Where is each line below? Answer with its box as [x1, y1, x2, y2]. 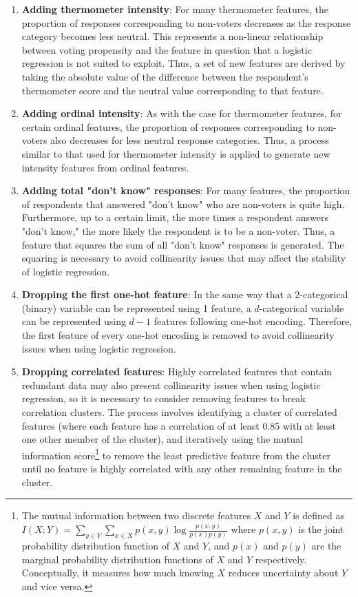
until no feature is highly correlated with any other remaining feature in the [21, 461, 342, 476]
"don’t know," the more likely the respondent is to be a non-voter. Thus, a [21, 223, 335, 238]
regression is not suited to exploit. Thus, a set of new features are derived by [21, 56, 346, 70]
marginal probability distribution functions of [21, 552, 213, 566]
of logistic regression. [21, 264, 110, 278]
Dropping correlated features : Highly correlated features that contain [21, 364, 333, 379]
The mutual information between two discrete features [21, 508, 251, 523]
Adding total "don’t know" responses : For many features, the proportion [21, 183, 350, 198]
